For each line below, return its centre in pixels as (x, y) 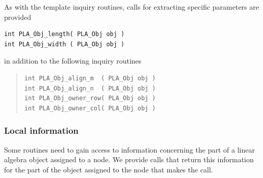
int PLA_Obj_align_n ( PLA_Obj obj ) (90, 88)
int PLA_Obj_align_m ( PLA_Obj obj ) (90, 78)
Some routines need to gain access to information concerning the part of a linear (129, 149)
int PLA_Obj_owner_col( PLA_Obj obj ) (90, 108)
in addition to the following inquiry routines (73, 61)
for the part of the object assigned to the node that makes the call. (109, 169)
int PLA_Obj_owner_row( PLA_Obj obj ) (90, 98)
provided (18, 17)
